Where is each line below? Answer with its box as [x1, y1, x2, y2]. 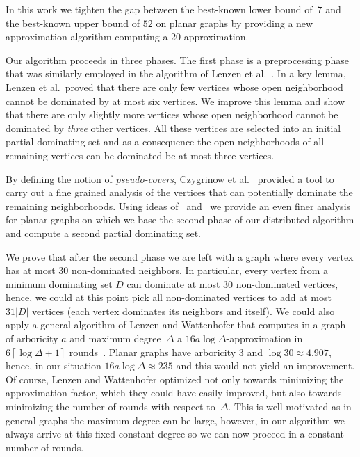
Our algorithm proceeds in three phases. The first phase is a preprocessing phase [6, 52, 350, 67]
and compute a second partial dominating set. [6, 225, 201, 240]
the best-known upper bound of [6, 15, 140, 30]
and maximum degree [69, 331, 161, 346]
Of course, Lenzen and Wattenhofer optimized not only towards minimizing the [6, 371, 344, 386]
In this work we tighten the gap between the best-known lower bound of [6, 2, 313, 16]
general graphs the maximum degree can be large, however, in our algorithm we [6, 412, 345, 427]
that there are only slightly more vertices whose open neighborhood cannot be [6, 107, 338, 122]
